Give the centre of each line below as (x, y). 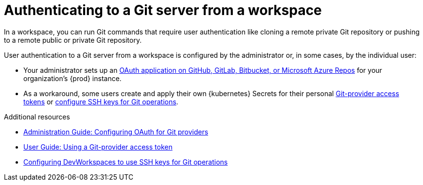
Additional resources (37, 117)
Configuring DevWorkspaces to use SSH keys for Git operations (126, 162)
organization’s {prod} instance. (72, 78)
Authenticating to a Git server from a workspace (163, 10)
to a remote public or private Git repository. (73, 40)
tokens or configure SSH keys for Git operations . (101, 101)
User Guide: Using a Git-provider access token (98, 147)
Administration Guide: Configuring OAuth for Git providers (116, 132)
